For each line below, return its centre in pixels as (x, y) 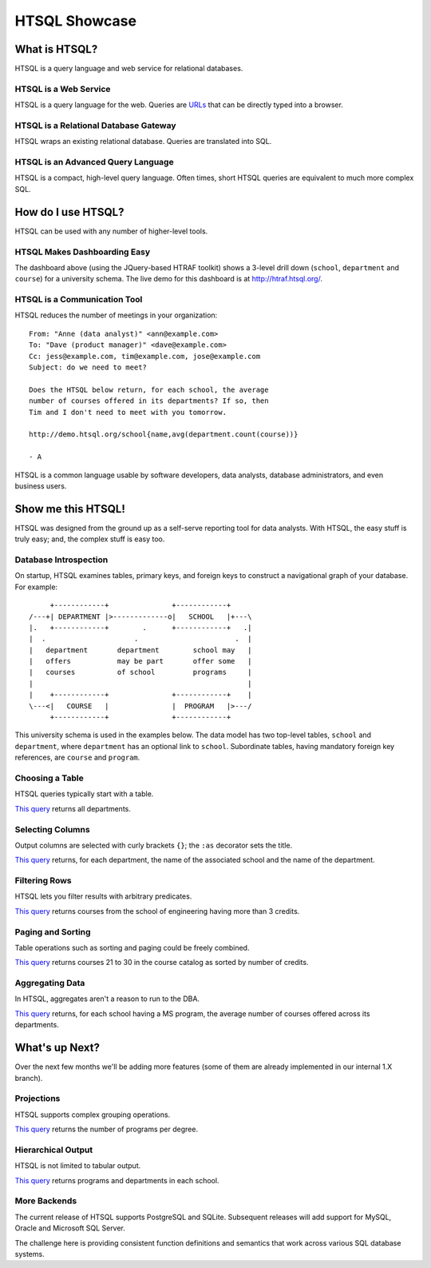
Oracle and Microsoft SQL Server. (70, 1228)
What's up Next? (57, 1048)
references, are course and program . (77, 758)
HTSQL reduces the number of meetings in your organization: (116, 315)
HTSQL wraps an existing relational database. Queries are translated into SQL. (143, 142)
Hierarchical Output (54, 1150)
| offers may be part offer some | (140, 661)
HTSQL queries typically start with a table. (84, 794)
